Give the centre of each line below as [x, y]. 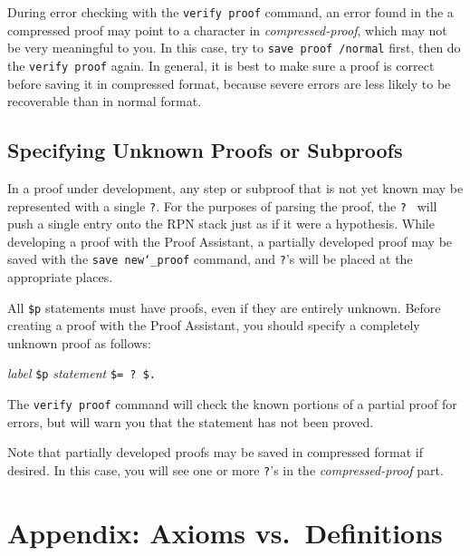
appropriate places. [60, 277]
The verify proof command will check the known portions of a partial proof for [232, 404]
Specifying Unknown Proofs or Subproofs [205, 150]
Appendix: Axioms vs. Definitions [225, 532]
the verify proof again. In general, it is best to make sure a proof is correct [221, 65]
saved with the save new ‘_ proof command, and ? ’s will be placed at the [210, 259]
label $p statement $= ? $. [82, 373]
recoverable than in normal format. [105, 101]
